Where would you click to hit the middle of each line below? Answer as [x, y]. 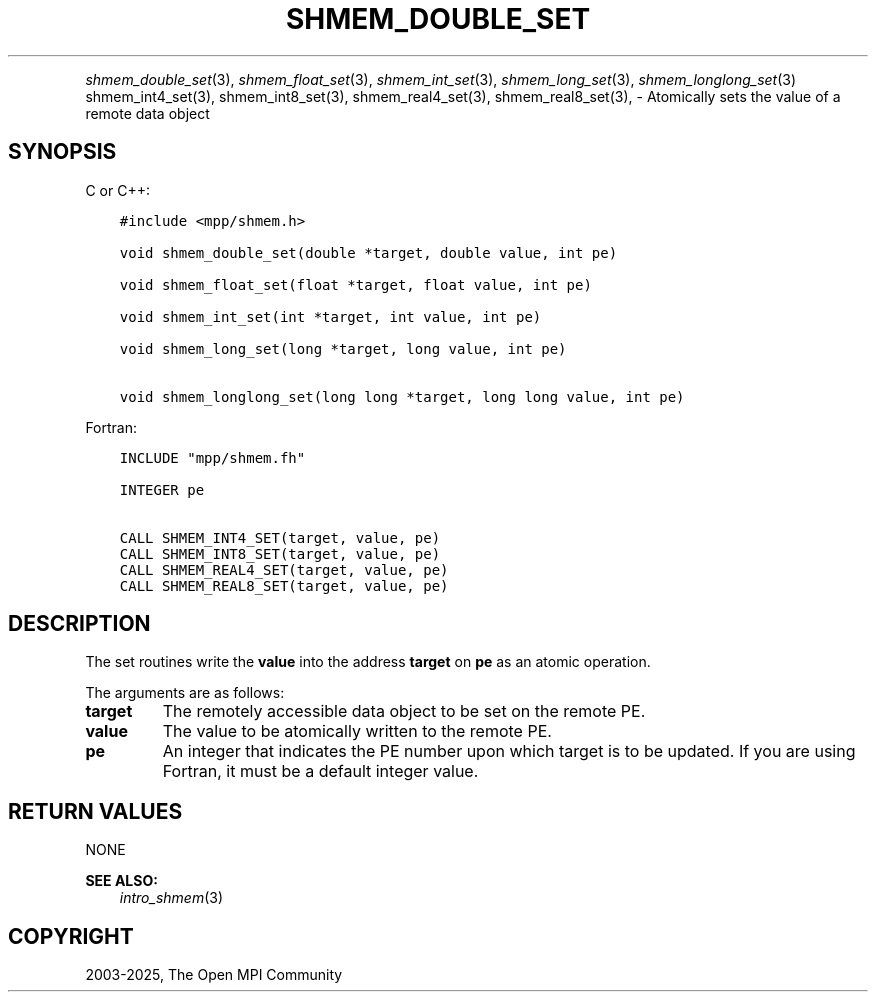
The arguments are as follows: [185, 693]
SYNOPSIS [62, 152]
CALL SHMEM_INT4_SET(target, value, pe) [280, 537]
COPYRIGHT [71, 936]
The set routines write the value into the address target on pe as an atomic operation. [368, 662]
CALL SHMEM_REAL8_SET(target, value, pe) [284, 585]
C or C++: [117, 190]
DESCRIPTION [79, 624]
